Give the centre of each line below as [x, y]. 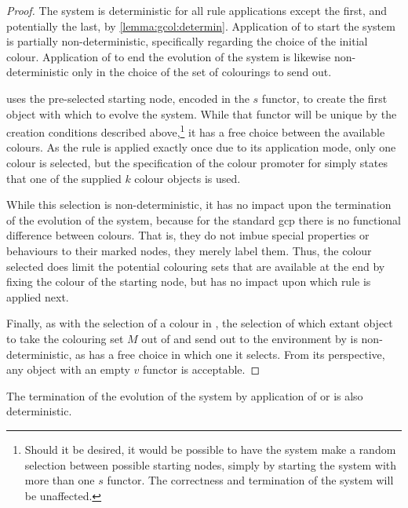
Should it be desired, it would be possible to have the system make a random [210, 449]
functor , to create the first [324, 98]
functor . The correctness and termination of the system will [250, 480]
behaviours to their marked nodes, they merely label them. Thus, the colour [189, 250]
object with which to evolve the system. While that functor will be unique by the [202, 113]
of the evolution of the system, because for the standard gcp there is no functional [204, 219]
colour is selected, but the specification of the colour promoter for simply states [197, 163]
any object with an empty [68, 369]
